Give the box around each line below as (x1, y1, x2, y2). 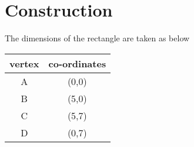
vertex (9, 56, 39, 70)
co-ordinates (48, 56, 106, 70)
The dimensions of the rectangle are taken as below (5, 32, 190, 44)
